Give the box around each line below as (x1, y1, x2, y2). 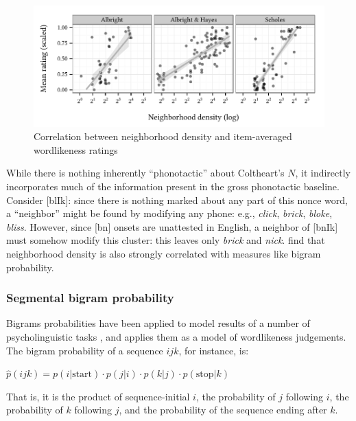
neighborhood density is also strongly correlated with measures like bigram (6, 247, 321, 260)
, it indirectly (295, 166, 351, 180)
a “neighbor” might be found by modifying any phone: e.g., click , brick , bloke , (6, 206, 333, 220)
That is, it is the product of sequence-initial (6, 389, 190, 403)
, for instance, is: (178, 343, 249, 357)
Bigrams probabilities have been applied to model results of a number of (6, 316, 310, 330)
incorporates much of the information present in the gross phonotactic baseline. (6, 179, 340, 194)
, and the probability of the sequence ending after (119, 402, 327, 417)
